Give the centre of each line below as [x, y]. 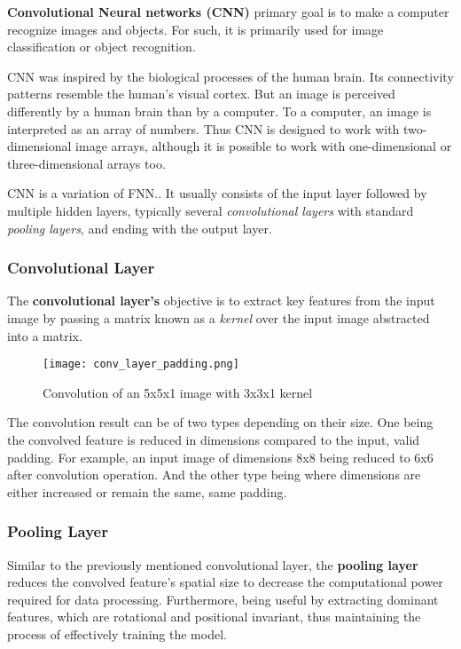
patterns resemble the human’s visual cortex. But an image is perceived [201, 94]
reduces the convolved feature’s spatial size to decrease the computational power [225, 582]
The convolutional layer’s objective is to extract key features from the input [221, 301]
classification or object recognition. [102, 47]
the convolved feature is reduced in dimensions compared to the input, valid [214, 439]
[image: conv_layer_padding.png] [141, 364]
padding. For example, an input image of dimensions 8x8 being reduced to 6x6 [220, 457]
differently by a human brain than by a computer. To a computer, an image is [219, 111]
